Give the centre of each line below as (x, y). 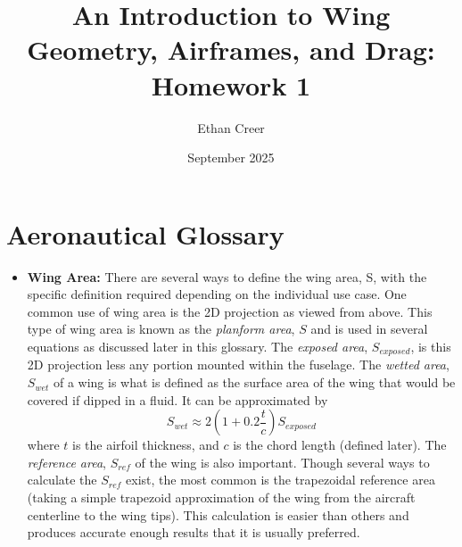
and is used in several (369, 329)
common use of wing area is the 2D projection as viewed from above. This (230, 311)
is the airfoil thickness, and (146, 445)
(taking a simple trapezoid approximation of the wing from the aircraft (221, 497)
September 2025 (231, 157)
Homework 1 (231, 84)
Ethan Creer (231, 127)
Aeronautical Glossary (145, 233)
